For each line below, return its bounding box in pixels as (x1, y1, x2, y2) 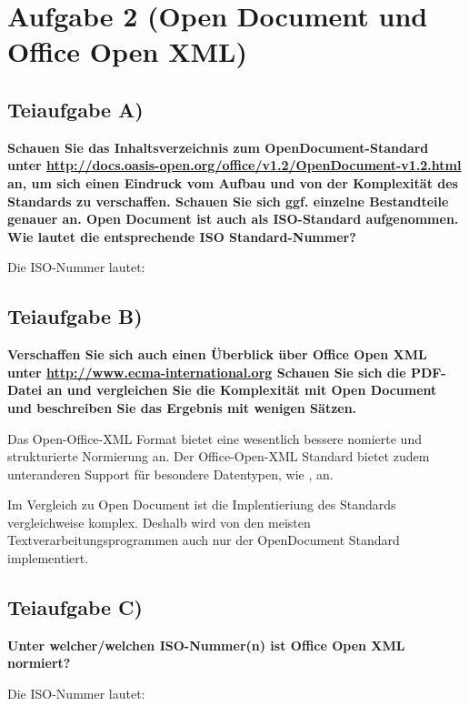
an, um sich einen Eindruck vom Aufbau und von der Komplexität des (7, 173, 458, 192)
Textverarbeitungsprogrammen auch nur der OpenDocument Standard (7, 530, 400, 550)
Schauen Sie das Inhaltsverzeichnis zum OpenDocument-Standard (7, 137, 429, 156)
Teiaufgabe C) (7, 593, 143, 621)
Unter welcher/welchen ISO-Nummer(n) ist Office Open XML (7, 635, 405, 654)
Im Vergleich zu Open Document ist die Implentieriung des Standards (7, 495, 396, 514)
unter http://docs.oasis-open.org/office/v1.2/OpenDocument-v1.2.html (7, 156, 462, 175)
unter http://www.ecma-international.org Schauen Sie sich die (7, 362, 406, 381)
